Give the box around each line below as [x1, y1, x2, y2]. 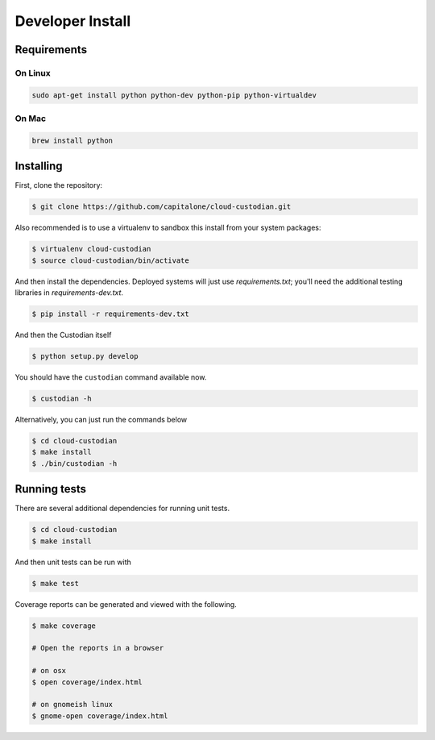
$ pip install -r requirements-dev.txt [31, 310, 189, 318]
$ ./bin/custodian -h [31, 459, 118, 468]
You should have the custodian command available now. [14, 372, 207, 382]
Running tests [14, 482, 87, 496]
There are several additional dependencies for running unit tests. [14, 504, 230, 513]
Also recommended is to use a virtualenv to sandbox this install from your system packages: [14, 222, 321, 233]
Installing [14, 160, 64, 173]
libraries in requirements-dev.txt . [14, 288, 124, 297]
